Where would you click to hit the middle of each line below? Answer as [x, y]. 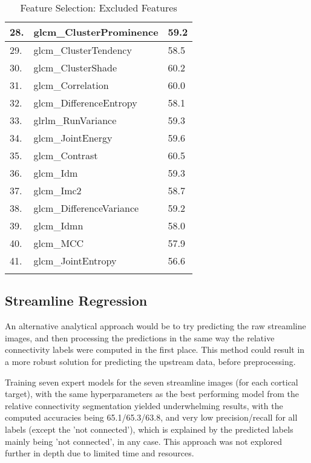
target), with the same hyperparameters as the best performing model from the [152, 394]
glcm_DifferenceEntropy [85, 103]
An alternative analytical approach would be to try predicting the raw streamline [155, 326]
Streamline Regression [76, 300]
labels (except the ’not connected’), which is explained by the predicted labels [149, 429]
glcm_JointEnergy [73, 138]
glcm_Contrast [66, 155]
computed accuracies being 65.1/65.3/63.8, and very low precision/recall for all [151, 417]
